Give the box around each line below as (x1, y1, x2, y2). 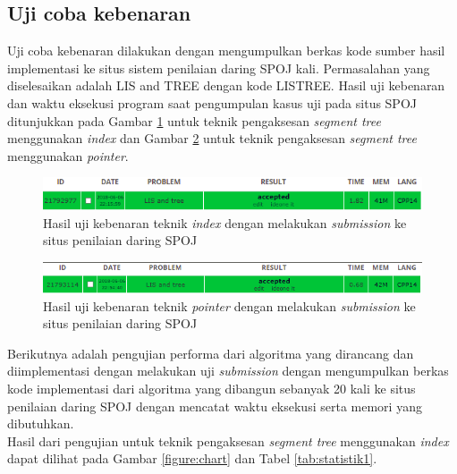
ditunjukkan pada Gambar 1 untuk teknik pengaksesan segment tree (7, 111, 381, 130)
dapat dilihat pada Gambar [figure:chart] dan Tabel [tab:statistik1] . (7, 449, 377, 468)
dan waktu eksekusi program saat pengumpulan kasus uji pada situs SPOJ (7, 93, 417, 112)
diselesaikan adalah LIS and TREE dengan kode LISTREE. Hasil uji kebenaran (7, 76, 445, 95)
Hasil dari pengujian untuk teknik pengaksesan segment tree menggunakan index (7, 431, 449, 450)
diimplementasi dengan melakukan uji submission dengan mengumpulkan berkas (7, 361, 449, 380)
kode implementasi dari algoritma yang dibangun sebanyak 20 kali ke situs (7, 378, 416, 397)
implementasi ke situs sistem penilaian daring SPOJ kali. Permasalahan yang (7, 58, 430, 77)
